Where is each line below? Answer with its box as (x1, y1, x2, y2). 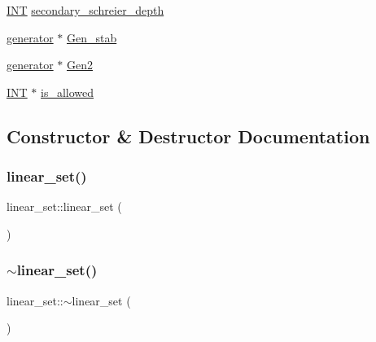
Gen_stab (66, 28, 117, 46)
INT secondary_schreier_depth (7, 2, 164, 18)
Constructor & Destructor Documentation (7, 123, 370, 148)
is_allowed (41, 83, 94, 100)
